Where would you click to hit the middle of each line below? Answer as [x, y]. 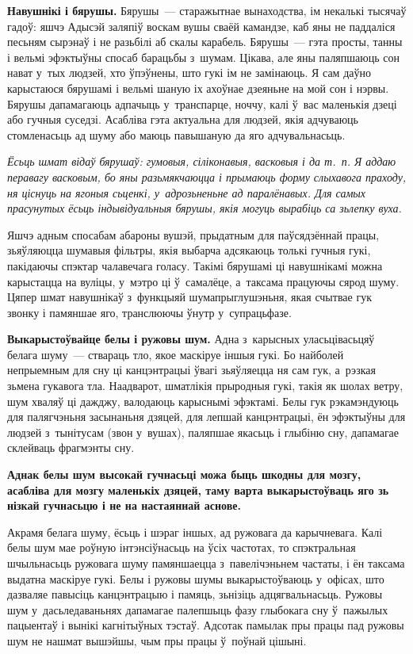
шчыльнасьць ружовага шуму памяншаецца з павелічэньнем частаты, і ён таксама [206, 563]
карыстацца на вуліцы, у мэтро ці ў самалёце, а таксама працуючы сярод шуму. [203, 281]
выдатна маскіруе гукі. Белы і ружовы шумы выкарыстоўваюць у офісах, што [196, 578]
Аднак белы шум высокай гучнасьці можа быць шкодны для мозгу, [184, 474]
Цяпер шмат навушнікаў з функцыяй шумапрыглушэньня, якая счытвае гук [189, 297]
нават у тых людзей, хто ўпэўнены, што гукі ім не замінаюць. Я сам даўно [189, 73]
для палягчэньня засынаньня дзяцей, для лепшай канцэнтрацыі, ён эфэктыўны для [206, 417]
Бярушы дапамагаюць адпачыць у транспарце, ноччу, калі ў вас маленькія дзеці [202, 103]
